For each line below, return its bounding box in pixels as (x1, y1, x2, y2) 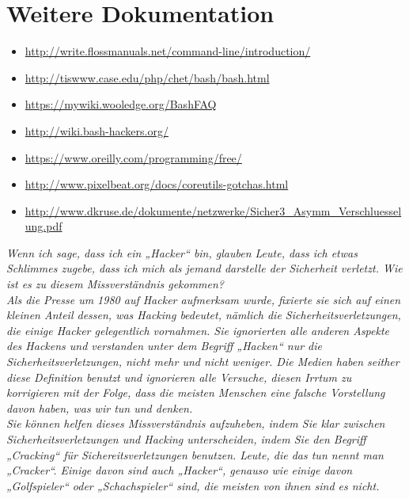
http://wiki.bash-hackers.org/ (25, 122, 169, 139)
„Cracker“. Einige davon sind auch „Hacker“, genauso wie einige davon (6, 462, 353, 478)
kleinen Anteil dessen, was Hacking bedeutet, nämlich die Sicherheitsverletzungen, (6, 307, 401, 323)
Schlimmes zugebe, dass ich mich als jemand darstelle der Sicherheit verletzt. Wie (6, 260, 403, 276)
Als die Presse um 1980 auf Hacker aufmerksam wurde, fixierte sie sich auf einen (6, 291, 401, 307)
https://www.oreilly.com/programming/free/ (25, 149, 242, 166)
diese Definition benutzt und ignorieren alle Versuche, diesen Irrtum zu (6, 368, 352, 385)
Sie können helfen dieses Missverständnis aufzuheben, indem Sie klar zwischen (6, 415, 385, 432)
